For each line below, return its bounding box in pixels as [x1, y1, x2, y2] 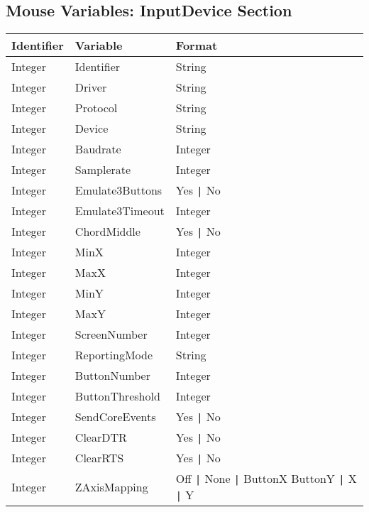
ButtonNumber [75, 367, 150, 384]
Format [175, 37, 218, 54]
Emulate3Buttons [75, 182, 163, 199]
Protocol [75, 99, 118, 116]
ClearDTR [75, 429, 127, 446]
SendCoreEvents [75, 408, 156, 425]
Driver [75, 79, 107, 96]
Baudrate [75, 141, 121, 158]
